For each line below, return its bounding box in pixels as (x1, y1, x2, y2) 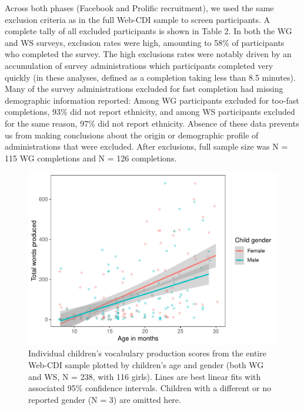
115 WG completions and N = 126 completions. (5, 151, 177, 164)
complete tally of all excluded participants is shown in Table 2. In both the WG (5, 25, 292, 37)
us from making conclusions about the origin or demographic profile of (5, 128, 259, 141)
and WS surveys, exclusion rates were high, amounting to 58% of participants (5, 36, 285, 48)
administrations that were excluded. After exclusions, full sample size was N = (5, 140, 288, 153)
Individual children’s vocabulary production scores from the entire (28, 347, 266, 359)
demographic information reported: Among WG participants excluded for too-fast (5, 94, 299, 106)
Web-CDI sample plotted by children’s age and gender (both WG (28, 359, 264, 371)
